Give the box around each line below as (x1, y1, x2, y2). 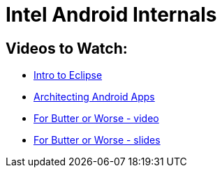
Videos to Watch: (6, 39, 128, 57)
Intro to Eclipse (34, 69, 103, 82)
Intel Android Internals (6, 3, 217, 27)
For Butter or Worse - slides (34, 134, 161, 146)
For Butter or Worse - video (34, 112, 159, 125)
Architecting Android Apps (34, 91, 155, 103)
